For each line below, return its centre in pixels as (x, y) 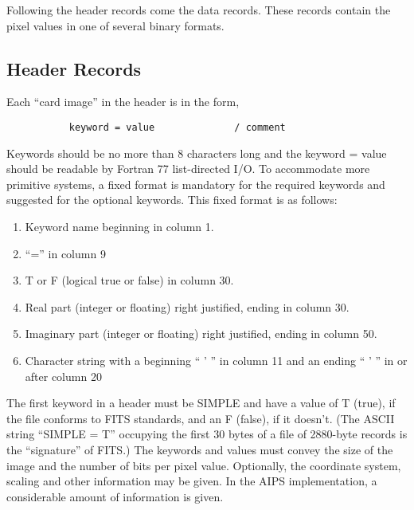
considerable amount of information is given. (115, 496)
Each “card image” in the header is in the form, (123, 102)
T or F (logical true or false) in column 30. (129, 280)
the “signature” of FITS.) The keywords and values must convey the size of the (200, 449)
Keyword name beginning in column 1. (119, 227)
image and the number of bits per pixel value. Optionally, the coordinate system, (204, 465)
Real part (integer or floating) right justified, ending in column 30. (187, 306)
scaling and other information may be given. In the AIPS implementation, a (192, 481)
